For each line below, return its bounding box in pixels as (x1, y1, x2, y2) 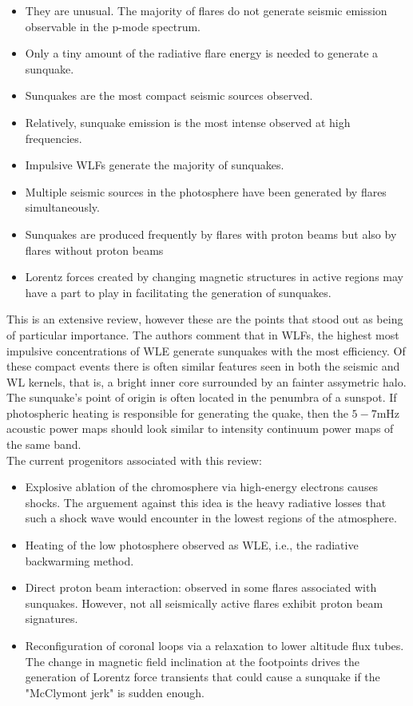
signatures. (25, 610, 78, 627)
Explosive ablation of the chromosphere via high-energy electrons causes (25, 478, 379, 495)
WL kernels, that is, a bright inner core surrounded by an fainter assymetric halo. (6, 373, 407, 390)
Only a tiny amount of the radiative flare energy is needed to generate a (25, 45, 379, 61)
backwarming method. (25, 552, 134, 569)
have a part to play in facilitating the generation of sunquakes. (25, 284, 332, 300)
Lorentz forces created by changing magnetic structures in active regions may (25, 268, 403, 285)
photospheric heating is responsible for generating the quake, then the (6, 404, 348, 421)
